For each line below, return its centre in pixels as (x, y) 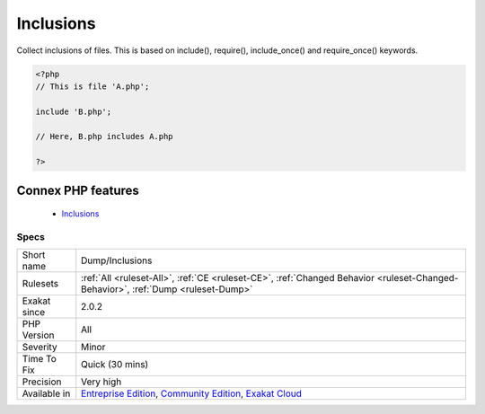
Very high (101, 382)
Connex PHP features (78, 190)
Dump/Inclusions (117, 260)
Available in (46, 393)
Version (38, 335)
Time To (40, 359)
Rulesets (40, 284)
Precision (42, 382)
